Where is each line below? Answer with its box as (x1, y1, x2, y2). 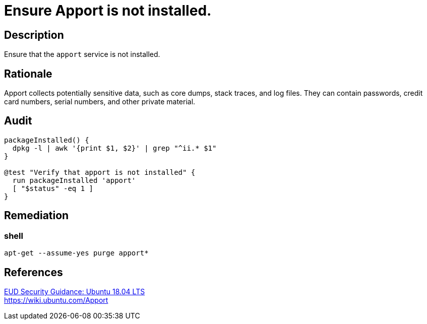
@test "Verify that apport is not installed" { (4, 168, 196, 176)
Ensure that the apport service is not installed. (4, 50, 160, 59)
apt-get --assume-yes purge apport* (4, 249, 149, 257)
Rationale (4, 67, 52, 80)
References (4, 266, 63, 279)
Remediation (4, 209, 69, 222)
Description (4, 28, 64, 41)
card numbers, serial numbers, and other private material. (4, 97, 196, 106)
